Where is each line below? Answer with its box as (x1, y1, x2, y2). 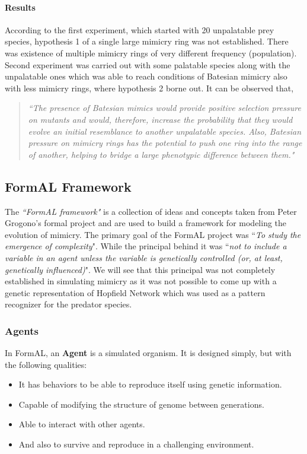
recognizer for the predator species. (5, 298, 132, 310)
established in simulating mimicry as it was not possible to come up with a (5, 275, 277, 287)
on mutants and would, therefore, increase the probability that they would (28, 113, 293, 125)
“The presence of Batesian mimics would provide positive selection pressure (28, 101, 301, 114)
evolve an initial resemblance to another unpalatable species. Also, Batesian (28, 125, 302, 137)
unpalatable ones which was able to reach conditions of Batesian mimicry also (5, 70, 287, 82)
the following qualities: (5, 358, 87, 370)
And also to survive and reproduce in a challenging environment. (18, 438, 254, 450)
